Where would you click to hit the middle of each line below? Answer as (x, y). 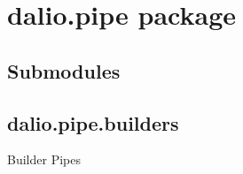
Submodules (64, 70)
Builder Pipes (44, 159)
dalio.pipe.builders (93, 122)
